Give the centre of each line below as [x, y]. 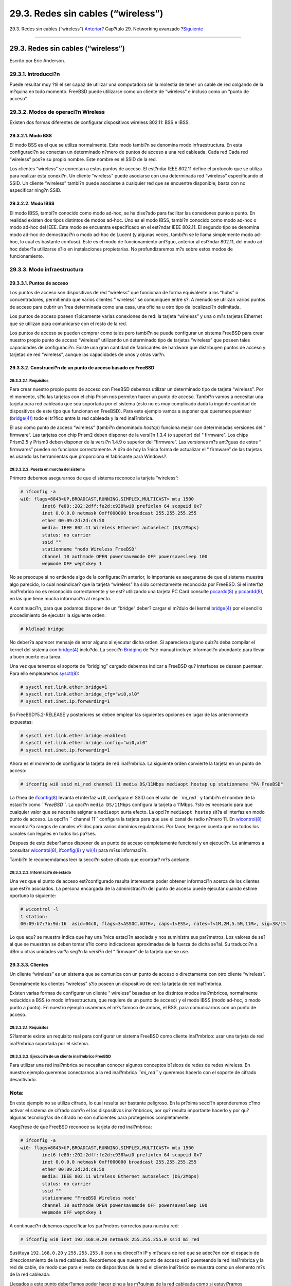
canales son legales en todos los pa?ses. [53, 833]
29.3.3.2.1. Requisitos [29, 381]
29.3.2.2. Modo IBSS [32, 204]
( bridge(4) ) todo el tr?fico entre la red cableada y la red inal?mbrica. [81, 418]
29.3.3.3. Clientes [29, 964]
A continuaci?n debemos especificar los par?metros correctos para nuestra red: [94, 1226]
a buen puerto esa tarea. [35, 656]
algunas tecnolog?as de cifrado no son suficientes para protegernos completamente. [100, 1117]
